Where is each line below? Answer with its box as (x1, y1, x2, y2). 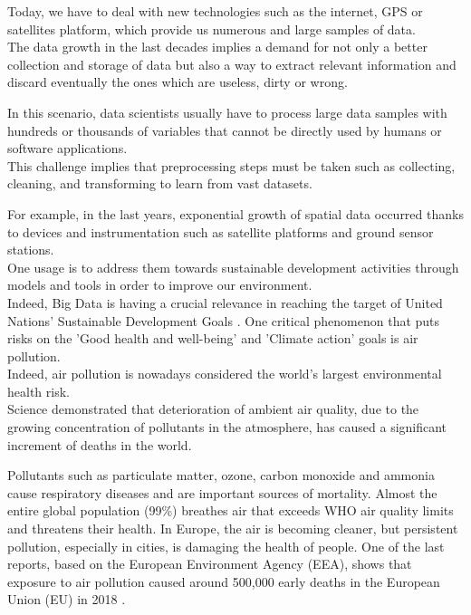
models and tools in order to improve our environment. (7, 275, 312, 294)
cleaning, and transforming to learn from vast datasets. (7, 174, 312, 193)
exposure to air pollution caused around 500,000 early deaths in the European (7, 572, 440, 591)
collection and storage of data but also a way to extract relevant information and (7, 54, 457, 73)
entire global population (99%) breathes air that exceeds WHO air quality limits (7, 501, 454, 520)
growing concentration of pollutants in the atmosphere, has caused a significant (7, 418, 447, 437)
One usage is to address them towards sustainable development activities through (7, 257, 459, 276)
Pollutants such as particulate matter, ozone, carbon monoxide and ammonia (7, 466, 435, 485)
